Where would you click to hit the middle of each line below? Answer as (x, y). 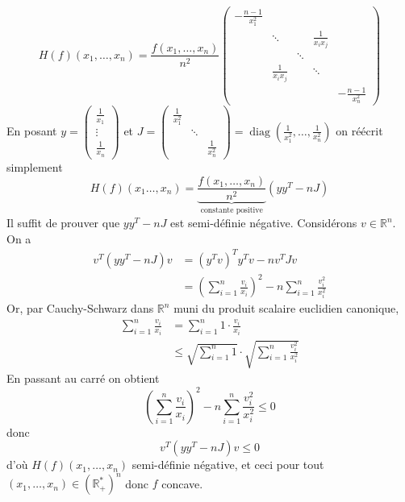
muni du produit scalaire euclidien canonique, (286, 308)
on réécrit (359, 130)
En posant (32, 130)
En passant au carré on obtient (83, 378)
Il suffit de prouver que (63, 222)
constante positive (232, 211)
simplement (35, 166)
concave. (182, 483)
